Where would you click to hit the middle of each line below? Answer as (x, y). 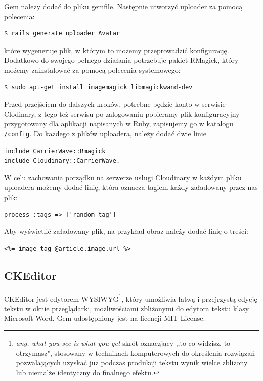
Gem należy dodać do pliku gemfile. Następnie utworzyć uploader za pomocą (123, 6)
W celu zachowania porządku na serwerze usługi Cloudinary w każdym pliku (123, 177)
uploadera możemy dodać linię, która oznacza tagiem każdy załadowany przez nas (131, 187)
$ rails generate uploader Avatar (62, 34)
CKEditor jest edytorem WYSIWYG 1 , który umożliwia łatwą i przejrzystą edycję (131, 298)
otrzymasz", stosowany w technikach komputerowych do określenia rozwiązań (136, 352)
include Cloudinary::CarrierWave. (62, 161)
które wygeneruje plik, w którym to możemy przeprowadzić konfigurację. (117, 50)
